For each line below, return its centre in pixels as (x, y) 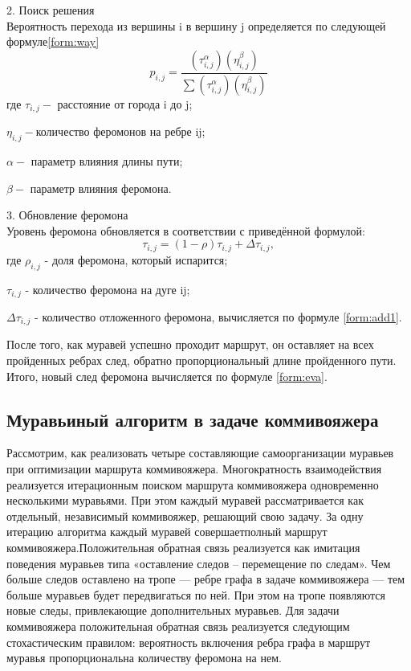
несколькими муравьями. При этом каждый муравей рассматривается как (185, 500)
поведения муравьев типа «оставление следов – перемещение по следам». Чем (199, 563)
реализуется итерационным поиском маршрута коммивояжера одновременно (193, 484)
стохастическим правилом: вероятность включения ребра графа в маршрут (189, 642)
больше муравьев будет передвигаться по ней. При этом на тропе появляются (196, 594)
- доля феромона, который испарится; (136, 259)
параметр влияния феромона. (101, 188)
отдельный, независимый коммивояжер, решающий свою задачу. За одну (185, 516)
